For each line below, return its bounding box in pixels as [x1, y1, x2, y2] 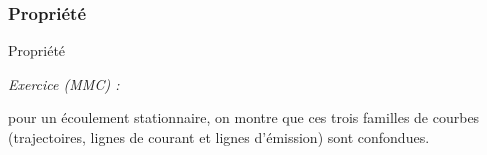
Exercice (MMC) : [8, 73, 120, 94]
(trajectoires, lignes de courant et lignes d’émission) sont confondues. [8, 127, 430, 147]
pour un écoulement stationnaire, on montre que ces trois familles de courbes [8, 107, 480, 128]
